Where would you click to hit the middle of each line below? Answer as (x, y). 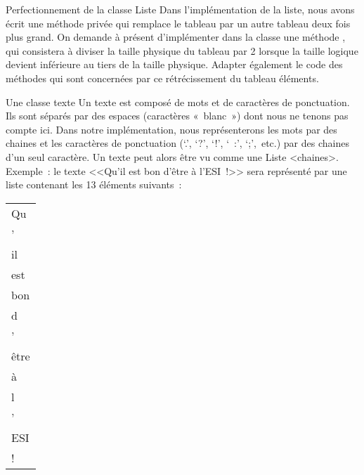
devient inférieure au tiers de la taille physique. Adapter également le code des (174, 64)
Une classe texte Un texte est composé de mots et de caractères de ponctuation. (178, 102)
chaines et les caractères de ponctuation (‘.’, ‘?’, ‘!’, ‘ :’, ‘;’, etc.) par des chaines (177, 143)
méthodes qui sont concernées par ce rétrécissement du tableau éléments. (162, 78)
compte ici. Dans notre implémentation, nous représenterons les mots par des (171, 129)
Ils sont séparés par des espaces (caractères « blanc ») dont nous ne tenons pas (177, 116)
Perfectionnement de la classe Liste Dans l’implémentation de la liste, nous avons (180, 9)
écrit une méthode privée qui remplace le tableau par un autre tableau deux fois (178, 23)
